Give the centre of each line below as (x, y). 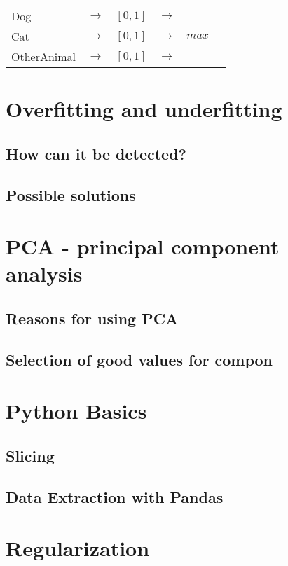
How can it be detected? (96, 153)
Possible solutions (71, 194)
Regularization (78, 548)
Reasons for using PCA (92, 318)
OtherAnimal (44, 56)
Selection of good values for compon (139, 359)
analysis (44, 274)
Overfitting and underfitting (144, 109)
